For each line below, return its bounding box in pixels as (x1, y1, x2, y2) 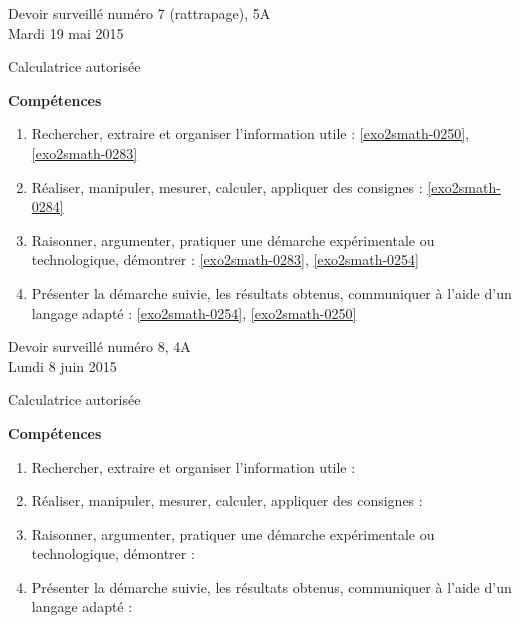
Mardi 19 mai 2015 (8, 22, 124, 43)
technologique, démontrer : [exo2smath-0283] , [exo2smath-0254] (31, 249, 419, 270)
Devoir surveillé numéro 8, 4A (8, 336, 191, 357)
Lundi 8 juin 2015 (8, 355, 117, 376)
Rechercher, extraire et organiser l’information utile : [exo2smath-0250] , (31, 123, 470, 144)
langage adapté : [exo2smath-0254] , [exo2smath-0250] (31, 302, 357, 323)
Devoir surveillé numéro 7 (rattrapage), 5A (8, 3, 271, 23)
